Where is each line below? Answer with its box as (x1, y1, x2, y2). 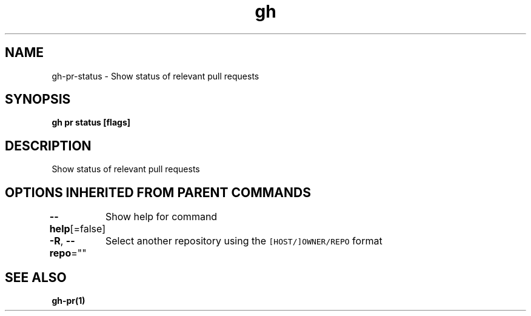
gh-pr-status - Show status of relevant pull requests (52, 70, 259, 81)
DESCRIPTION (5, 138, 92, 153)
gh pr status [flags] (52, 117, 131, 128)
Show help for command (105, 210, 218, 223)
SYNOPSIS (5, 92, 71, 107)
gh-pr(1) (52, 295, 85, 306)
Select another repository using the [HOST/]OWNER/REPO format (105, 235, 382, 247)
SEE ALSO (5, 269, 67, 285)
